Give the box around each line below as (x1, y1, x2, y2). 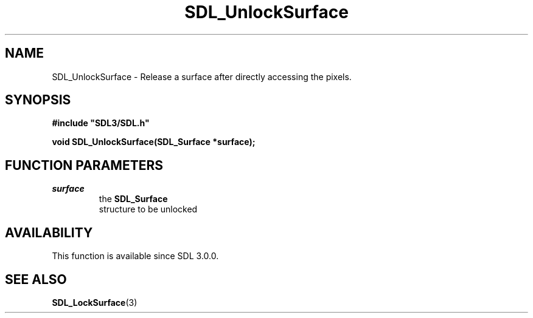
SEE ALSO (5, 271, 67, 287)
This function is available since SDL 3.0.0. (52, 251, 219, 262)
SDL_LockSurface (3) (52, 297, 138, 308)
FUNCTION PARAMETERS (5, 157, 163, 173)
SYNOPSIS (5, 92, 71, 108)
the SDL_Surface (99, 194, 168, 205)
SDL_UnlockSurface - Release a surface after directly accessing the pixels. (52, 71, 352, 82)
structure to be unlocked (99, 204, 198, 215)
